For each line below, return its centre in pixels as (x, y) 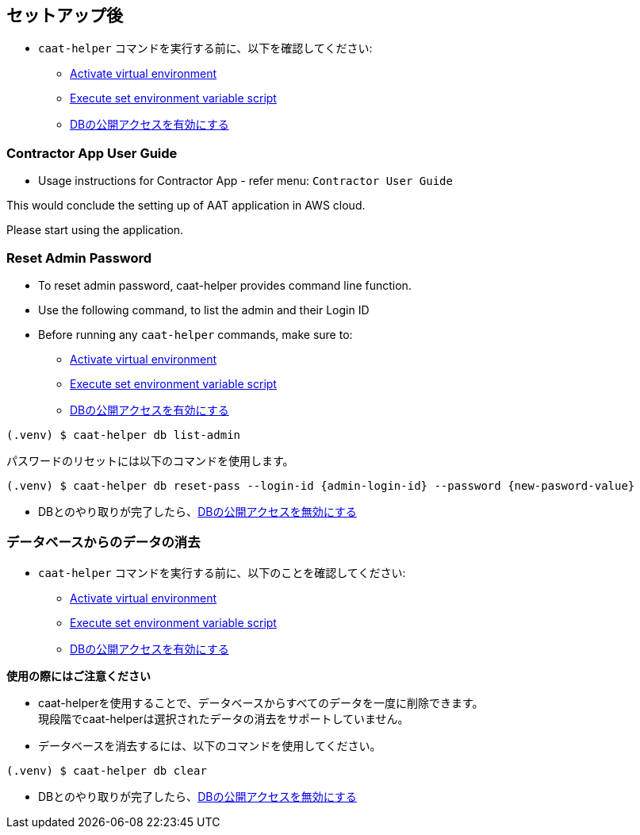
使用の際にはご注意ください (79, 675)
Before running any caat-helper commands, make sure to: (195, 334)
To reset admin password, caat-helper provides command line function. (225, 285)
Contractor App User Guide (92, 153)
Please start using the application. (95, 230)
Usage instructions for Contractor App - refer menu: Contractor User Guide (245, 181)
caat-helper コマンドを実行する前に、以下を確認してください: (205, 48)
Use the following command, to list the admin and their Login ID (204, 310)
